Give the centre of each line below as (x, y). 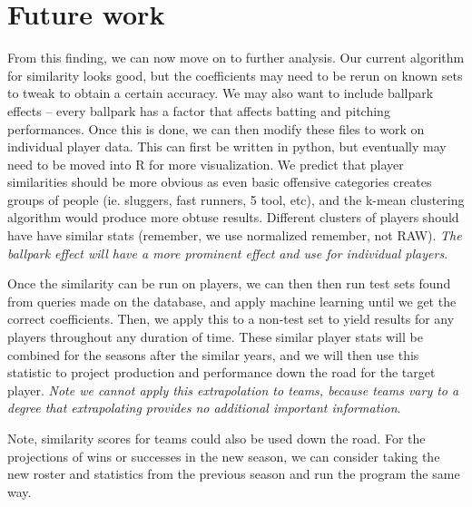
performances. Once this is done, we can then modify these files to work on (216, 128)
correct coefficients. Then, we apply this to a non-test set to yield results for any (231, 319)
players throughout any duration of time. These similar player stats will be (215, 337)
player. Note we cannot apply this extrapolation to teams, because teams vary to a (233, 390)
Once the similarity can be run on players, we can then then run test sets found (229, 283)
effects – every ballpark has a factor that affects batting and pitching (199, 110)
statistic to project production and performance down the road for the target (221, 372)
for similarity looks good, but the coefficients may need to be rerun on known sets (235, 75)
